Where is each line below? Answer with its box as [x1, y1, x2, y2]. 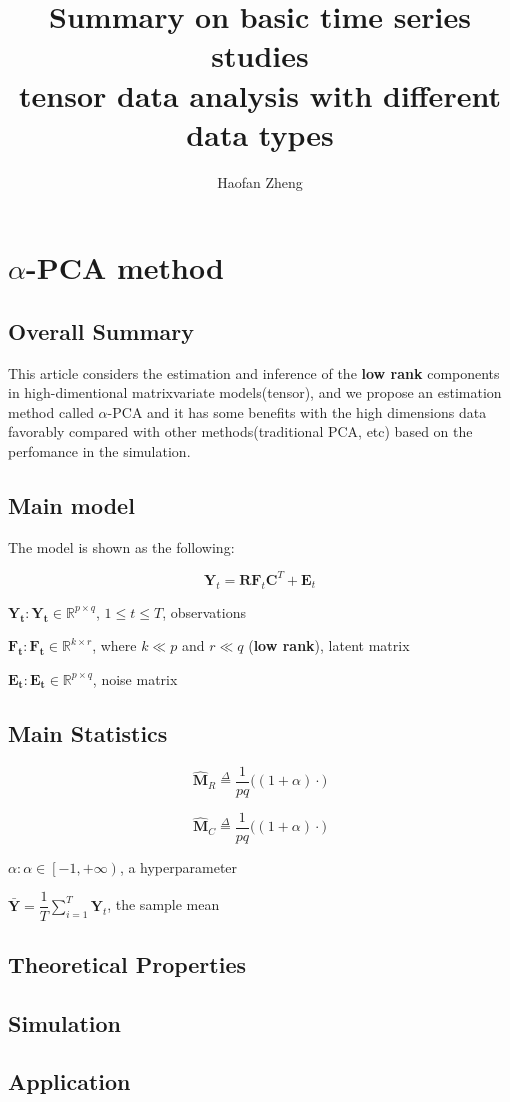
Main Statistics [8, 717, 168, 748]
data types [186, 113, 334, 154]
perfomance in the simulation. [8, 441, 191, 462]
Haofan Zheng [217, 171, 303, 192]
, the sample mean [107, 894, 220, 915]
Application [8, 1066, 131, 1097]
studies [211, 35, 309, 76]
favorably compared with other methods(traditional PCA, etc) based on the [8, 421, 473, 442]
